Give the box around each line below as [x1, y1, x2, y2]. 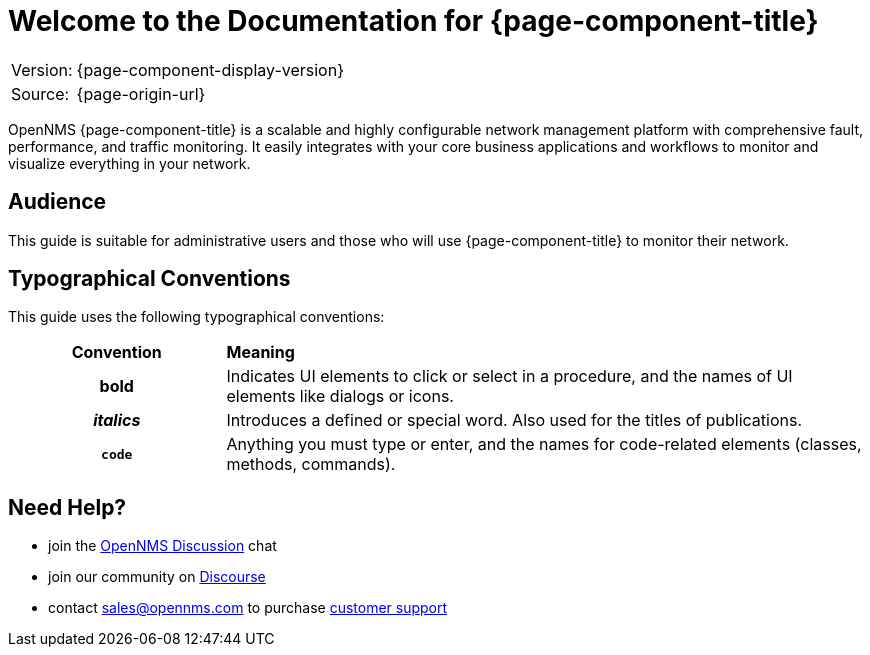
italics [93, 410, 141, 431]
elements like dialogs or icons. [226, 386, 454, 407]
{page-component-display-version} [76, 59, 344, 80]
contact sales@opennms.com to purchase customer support [48, 599, 448, 617]
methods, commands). [226, 454, 396, 475]
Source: [11, 83, 70, 104]
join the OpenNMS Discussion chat [48, 537, 277, 555]
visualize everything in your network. [8, 154, 251, 172]
